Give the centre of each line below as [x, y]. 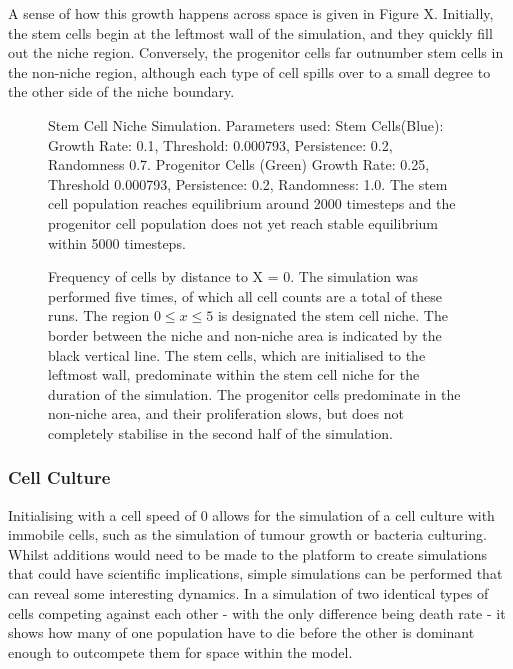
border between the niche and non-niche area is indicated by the [245, 334]
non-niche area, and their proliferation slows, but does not [226, 413]
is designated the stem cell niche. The [332, 315]
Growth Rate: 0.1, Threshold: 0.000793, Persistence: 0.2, [220, 144]
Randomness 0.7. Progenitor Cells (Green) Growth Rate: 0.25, [239, 164]
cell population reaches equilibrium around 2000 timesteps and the [252, 203]
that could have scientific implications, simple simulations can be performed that [255, 573]
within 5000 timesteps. [117, 242]
